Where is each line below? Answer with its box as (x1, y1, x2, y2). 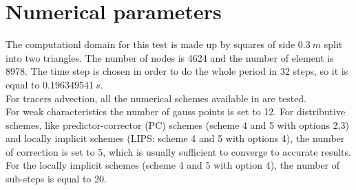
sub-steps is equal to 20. (6, 171, 107, 186)
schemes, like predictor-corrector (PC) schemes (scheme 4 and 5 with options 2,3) (6, 117, 349, 132)
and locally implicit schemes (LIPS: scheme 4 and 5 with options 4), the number (6, 131, 345, 145)
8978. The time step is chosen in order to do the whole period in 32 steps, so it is (6, 64, 348, 78)
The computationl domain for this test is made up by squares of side (6, 37, 295, 51)
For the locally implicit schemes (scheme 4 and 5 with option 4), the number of (6, 158, 340, 172)
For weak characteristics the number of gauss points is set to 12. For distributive (6, 104, 346, 119)
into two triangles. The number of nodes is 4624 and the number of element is (6, 50, 334, 64)
